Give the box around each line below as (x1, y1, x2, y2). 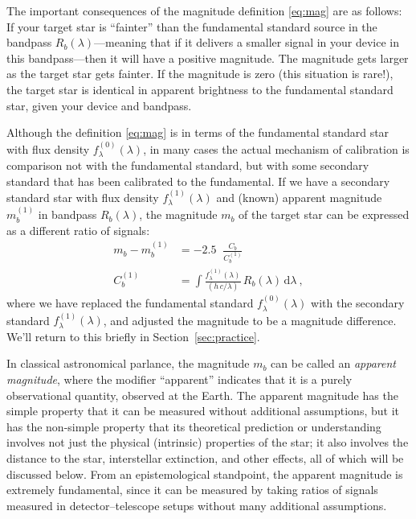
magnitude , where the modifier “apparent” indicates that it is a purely (6, 371, 353, 387)
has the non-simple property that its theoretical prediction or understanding (6, 418, 381, 435)
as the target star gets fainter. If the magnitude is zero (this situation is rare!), (6, 65, 394, 82)
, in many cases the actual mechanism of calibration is (143, 140, 410, 157)
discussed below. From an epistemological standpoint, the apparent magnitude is (6, 465, 403, 482)
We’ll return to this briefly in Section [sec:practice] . (6, 327, 260, 344)
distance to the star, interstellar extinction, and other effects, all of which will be (6, 449, 404, 466)
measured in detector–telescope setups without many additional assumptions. (6, 496, 387, 513)
